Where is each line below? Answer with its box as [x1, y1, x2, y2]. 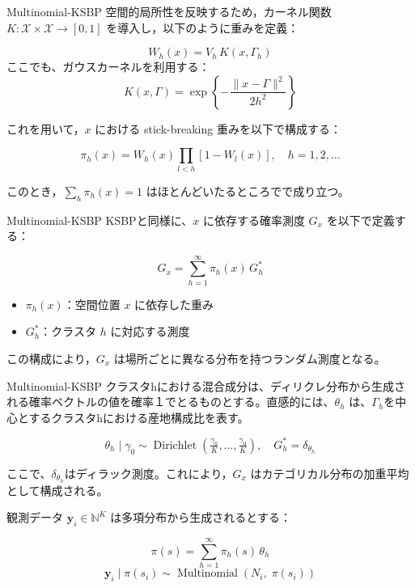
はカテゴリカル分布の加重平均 [250, 464, 409, 481]
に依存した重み [134, 295, 214, 312]
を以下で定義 [326, 211, 395, 228]
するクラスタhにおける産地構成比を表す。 [28, 408, 249, 425]
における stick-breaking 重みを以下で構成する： [95, 120, 341, 137]
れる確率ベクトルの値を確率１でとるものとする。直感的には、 [6, 393, 335, 410]
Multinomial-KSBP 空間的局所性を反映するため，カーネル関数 [6, 3, 332, 19]
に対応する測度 [110, 323, 190, 340]
